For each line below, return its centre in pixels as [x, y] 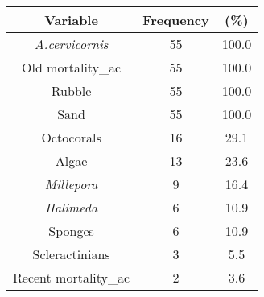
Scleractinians [71, 254]
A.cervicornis [71, 44]
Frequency [176, 20]
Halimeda [72, 207]
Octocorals [71, 137]
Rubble [71, 91]
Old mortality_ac [71, 67]
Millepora [71, 184]
